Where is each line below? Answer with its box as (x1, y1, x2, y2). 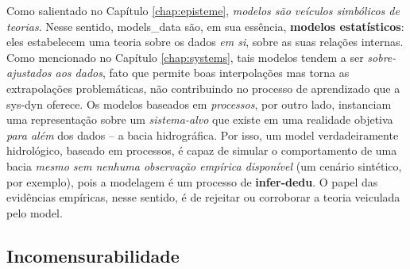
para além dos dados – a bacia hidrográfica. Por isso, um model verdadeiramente (6, 126, 399, 143)
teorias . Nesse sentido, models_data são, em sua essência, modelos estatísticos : (6, 17, 404, 34)
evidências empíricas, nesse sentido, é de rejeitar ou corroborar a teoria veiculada (6, 189, 400, 206)
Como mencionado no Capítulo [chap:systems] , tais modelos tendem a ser (6, 48, 364, 65)
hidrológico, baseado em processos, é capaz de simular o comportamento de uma (6, 142, 397, 159)
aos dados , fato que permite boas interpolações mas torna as (55, 64, 350, 81)
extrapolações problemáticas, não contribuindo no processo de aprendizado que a (6, 79, 400, 96)
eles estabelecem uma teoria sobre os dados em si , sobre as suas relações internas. (6, 33, 404, 50)
